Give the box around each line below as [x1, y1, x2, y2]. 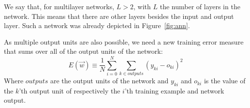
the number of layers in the [160, 1, 240, 11]
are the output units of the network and [50, 76, 169, 86]
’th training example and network [124, 85, 224, 95]
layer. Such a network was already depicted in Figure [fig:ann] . [4, 20, 190, 31]
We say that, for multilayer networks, [4, 1, 115, 11]
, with [133, 1, 151, 11]
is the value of [204, 76, 246, 86]
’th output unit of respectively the [19, 85, 120, 95]
